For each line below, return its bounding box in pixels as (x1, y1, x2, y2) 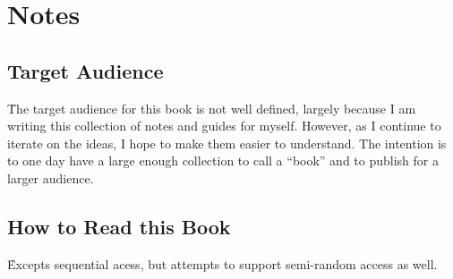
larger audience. (7, 168, 94, 187)
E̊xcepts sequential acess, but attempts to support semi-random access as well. (7, 254, 438, 273)
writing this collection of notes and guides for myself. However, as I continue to (7, 116, 441, 135)
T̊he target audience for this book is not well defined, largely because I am (7, 98, 416, 117)
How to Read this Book (7, 212, 231, 240)
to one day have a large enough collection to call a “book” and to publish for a (7, 151, 439, 170)
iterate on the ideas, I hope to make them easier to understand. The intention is (7, 133, 447, 152)
